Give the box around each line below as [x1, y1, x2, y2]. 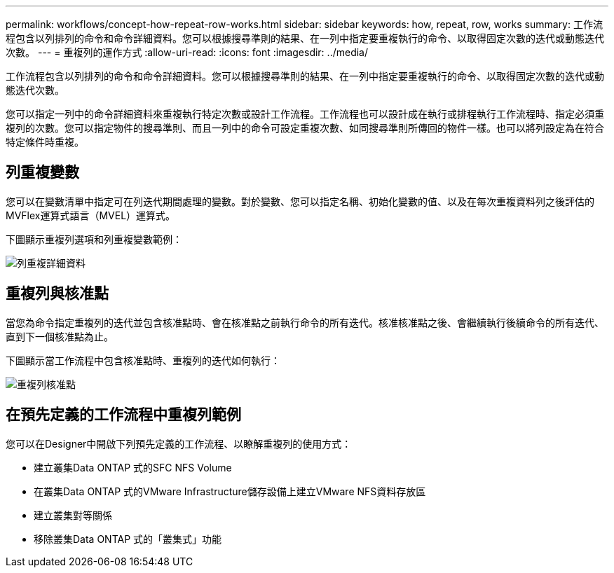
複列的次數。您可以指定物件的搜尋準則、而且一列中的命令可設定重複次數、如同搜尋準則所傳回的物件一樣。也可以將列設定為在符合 [6, 122, 604, 134]
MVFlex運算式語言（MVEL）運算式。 [6, 209, 176, 221]
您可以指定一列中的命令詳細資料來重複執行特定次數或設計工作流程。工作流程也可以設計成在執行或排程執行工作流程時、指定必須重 [6, 108, 604, 120]
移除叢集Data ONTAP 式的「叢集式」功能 [34, 532, 222, 545]
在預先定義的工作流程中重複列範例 [6, 406, 241, 424]
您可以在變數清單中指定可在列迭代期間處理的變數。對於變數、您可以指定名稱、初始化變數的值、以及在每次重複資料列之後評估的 [6, 195, 594, 207]
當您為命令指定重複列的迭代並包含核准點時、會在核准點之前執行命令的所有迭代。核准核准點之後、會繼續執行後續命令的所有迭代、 [6, 316, 604, 329]
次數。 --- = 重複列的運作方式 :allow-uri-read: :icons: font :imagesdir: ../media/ [6, 46, 369, 58]
